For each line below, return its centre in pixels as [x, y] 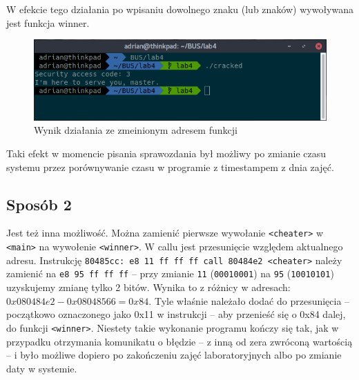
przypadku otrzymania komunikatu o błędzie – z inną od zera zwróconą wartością [179, 341]
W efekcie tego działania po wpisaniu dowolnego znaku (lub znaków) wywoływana [180, 9]
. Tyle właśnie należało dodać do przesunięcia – [249, 300]
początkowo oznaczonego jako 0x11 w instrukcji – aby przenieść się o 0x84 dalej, [176, 314]
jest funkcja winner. [48, 22]
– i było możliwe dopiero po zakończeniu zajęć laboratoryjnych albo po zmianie [174, 355]
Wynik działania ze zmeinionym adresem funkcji [136, 130]
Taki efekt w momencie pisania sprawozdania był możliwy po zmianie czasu [166, 153]
